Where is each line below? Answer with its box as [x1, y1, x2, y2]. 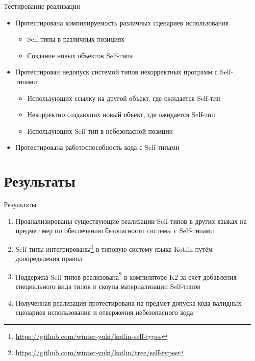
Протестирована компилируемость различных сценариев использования [15, 17, 229, 27]
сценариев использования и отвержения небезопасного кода [15, 307, 193, 317]
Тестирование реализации [4, 1, 80, 11]
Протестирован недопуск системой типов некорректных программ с [15, 67, 218, 77]
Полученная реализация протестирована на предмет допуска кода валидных [15, 297, 242, 308]
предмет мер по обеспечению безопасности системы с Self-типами [15, 225, 214, 236]
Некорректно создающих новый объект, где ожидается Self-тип [27, 109, 215, 120]
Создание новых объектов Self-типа [27, 50, 133, 60]
